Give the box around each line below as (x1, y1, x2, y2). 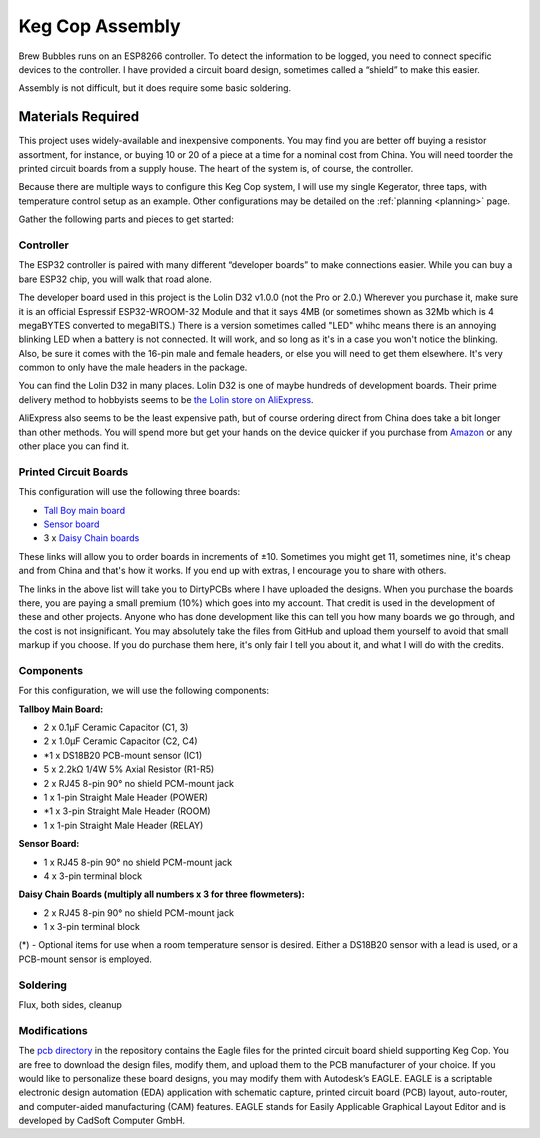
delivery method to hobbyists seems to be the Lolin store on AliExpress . (18, 393, 314, 405)
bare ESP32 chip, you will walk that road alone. (18, 273, 212, 285)
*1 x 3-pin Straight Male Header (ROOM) (43, 805, 211, 817)
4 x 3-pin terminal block (43, 870, 143, 882)
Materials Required (18, 108, 140, 125)
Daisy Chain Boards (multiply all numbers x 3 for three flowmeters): (18, 888, 305, 900)
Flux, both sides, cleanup (18, 998, 122, 1010)
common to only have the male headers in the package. (18, 361, 248, 374)
